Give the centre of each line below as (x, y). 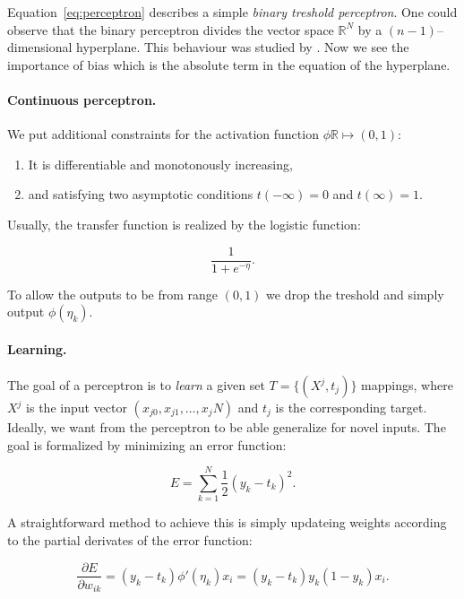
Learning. (37, 348)
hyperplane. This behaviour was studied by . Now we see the (243, 47)
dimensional (40, 47)
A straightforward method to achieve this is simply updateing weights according (227, 522)
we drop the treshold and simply (355, 294)
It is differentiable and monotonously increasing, (160, 164)
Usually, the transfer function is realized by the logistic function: (184, 224)
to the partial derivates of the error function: (130, 539)
